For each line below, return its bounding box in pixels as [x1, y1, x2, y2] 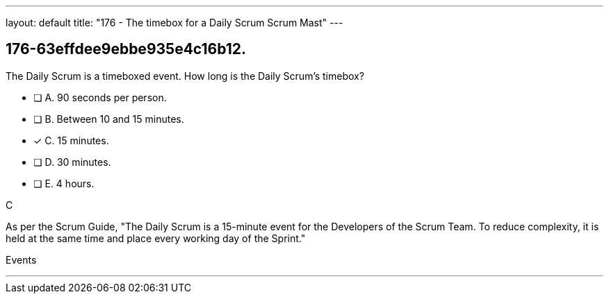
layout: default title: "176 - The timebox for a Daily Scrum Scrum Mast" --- [6, 17, 343, 28]
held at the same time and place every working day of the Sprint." [6, 232, 306, 244]
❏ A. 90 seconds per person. [33, 91, 167, 103]
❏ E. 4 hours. [33, 177, 95, 189]
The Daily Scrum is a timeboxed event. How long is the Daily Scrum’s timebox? [6, 69, 364, 82]
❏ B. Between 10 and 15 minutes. [33, 112, 184, 125]
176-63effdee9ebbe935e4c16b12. [6, 40, 247, 58]
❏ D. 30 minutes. [33, 155, 111, 168]
